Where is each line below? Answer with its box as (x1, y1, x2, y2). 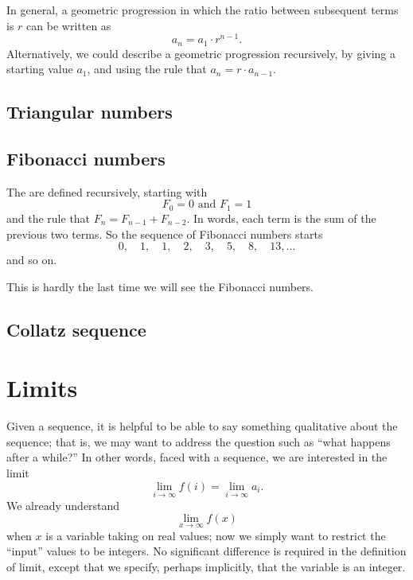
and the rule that (6, 209, 91, 226)
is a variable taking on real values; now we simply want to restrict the (45, 527, 386, 543)
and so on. (6, 251, 57, 268)
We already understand (6, 496, 120, 513)
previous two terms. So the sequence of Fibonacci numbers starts (6, 225, 323, 242)
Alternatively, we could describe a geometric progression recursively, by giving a (6, 45, 396, 61)
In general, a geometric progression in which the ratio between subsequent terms (6, 2, 399, 18)
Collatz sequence (6, 317, 146, 341)
